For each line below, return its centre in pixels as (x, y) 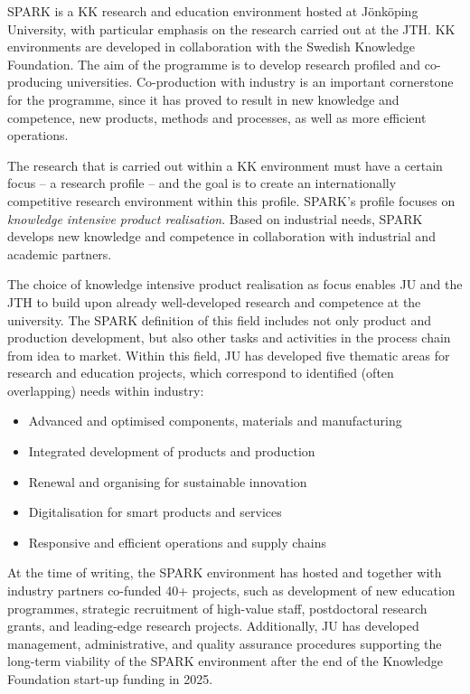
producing (35, 82)
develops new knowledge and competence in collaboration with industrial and (221, 236)
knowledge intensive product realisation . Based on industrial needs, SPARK (215, 218)
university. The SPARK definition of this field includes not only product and (220, 319)
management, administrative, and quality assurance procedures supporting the (225, 643)
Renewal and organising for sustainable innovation (168, 481)
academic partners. (60, 253)
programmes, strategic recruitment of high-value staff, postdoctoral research (217, 608)
